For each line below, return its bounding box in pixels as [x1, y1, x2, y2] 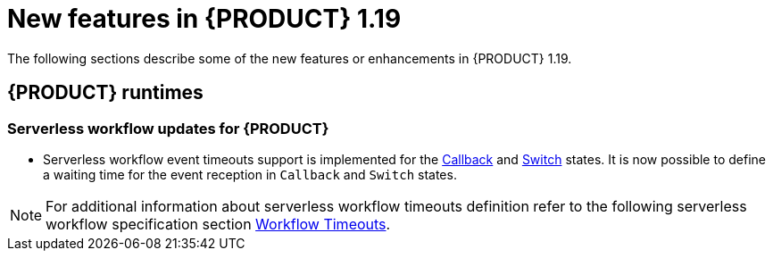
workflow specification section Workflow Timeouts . [46, 214, 391, 233]
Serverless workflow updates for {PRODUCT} [7, 119, 329, 137]
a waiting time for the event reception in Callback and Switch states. [43, 166, 457, 182]
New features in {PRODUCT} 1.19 [7, 4, 402, 34]
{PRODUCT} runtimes [7, 81, 204, 104]
